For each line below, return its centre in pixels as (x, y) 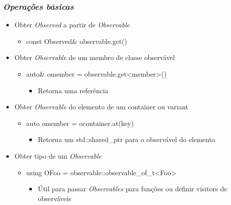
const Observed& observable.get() (77, 41)
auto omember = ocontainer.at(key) (80, 123)
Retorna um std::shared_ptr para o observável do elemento (127, 139)
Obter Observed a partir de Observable (72, 25)
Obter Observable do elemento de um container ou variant (101, 107)
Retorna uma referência (73, 90)
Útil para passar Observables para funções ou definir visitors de (133, 189)
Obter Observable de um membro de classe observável (95, 57)
